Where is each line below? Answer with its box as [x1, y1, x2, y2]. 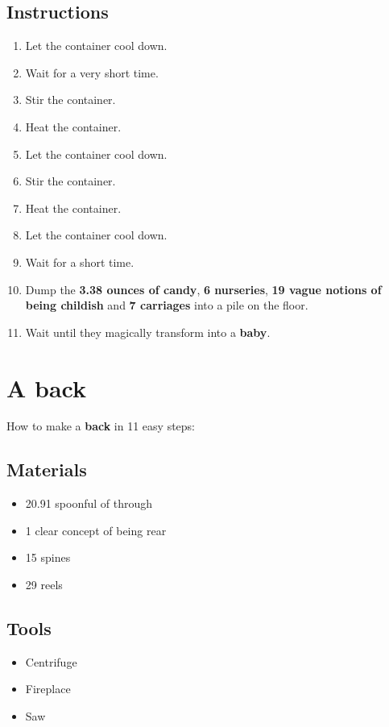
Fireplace [25, 680, 71, 697]
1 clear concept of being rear [25, 521, 167, 538]
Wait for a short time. [25, 253, 134, 270]
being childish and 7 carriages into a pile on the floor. [25, 297, 308, 314]
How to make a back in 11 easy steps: [6, 418, 196, 434]
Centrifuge [25, 653, 77, 670]
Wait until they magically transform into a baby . [25, 323, 271, 340]
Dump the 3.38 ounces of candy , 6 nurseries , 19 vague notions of [25, 280, 382, 297]
